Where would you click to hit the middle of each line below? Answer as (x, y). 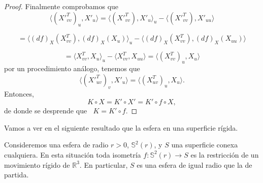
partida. (17, 175)
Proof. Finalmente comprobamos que (61, 6)
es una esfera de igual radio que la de (194, 164)
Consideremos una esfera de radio (56, 145)
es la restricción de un (225, 154)
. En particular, (104, 164)
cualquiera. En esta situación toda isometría (73, 154)
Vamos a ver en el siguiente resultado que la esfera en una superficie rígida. (121, 127)
